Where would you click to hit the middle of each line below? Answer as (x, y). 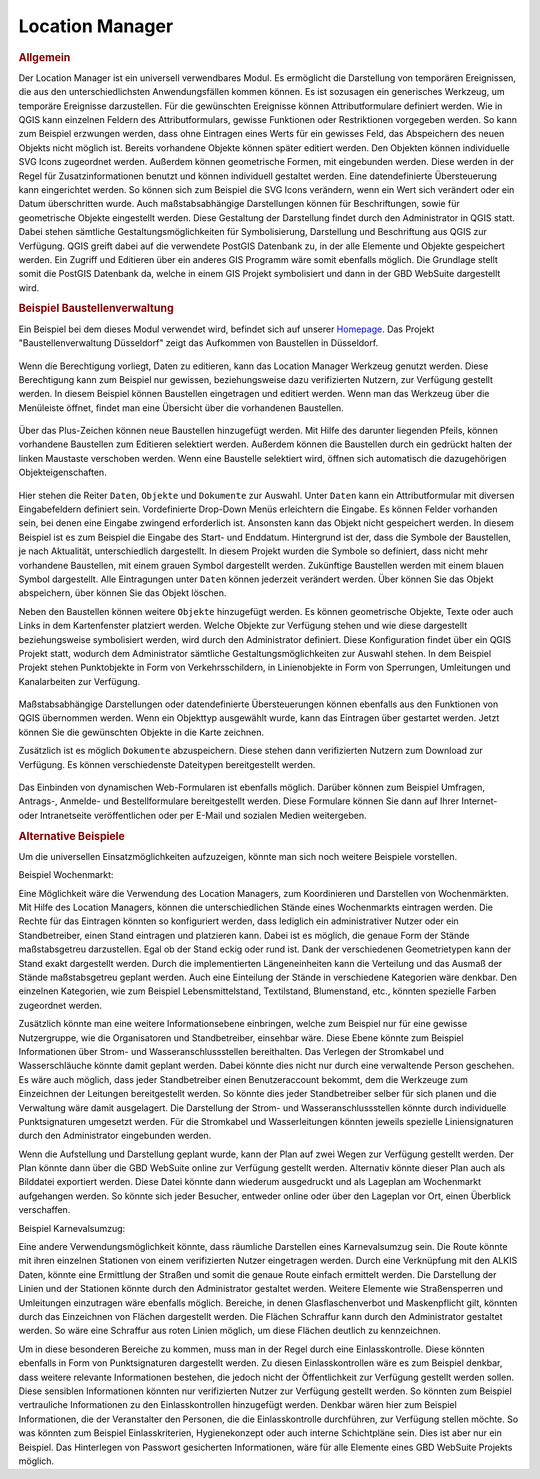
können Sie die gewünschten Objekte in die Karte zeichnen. (141, 732)
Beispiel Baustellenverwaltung (96, 308)
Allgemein (44, 57)
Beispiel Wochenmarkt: (66, 875)
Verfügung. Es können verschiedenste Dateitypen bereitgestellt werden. (167, 764)
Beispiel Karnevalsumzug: (72, 1228)
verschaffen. (44, 1210)
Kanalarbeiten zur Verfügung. (79, 681)
